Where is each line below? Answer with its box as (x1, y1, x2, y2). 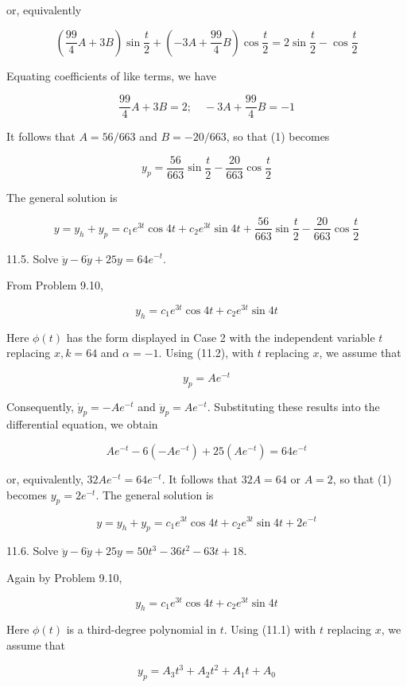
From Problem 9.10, (6, 277, 103, 293)
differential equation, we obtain (6, 416, 158, 433)
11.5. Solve (6, 250, 59, 266)
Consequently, (6, 398, 74, 414)
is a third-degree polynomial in (66, 621, 217, 638)
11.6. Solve (6, 542, 59, 559)
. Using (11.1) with (223, 621, 316, 638)
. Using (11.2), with (158, 344, 254, 361)
